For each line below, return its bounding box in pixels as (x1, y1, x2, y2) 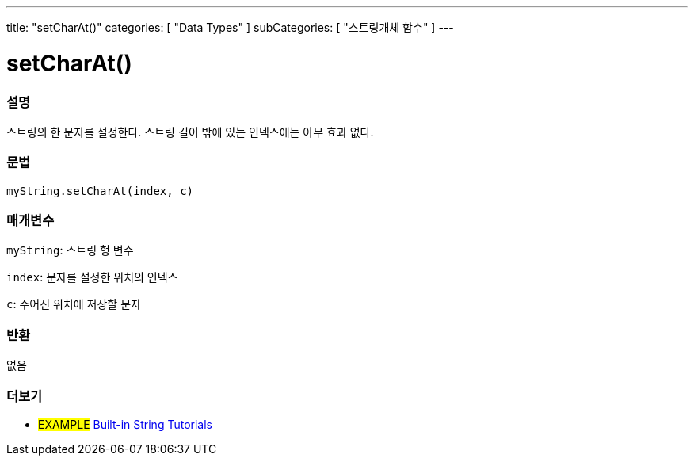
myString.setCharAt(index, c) (6, 184, 194, 197)
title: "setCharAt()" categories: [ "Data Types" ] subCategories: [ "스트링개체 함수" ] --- (6, 21, 454, 34)
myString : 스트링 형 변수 (6, 243, 134, 258)
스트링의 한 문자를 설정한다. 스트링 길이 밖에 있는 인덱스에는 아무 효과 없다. (6, 124, 374, 139)
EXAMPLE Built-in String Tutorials (38, 417, 212, 431)
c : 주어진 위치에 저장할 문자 (6, 297, 141, 311)
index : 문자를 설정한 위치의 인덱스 (6, 270, 178, 284)
